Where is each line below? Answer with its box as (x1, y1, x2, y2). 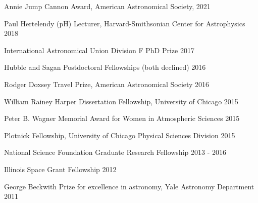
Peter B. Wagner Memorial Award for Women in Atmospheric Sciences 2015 (4, 113, 240, 124)
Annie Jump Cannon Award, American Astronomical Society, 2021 (4, 1, 211, 11)
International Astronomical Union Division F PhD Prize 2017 (4, 45, 194, 55)
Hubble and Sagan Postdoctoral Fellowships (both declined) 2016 (4, 62, 206, 72)
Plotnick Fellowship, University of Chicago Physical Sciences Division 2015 (4, 130, 235, 140)
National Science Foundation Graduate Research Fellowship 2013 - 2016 (4, 147, 226, 157)
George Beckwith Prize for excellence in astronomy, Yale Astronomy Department (4, 181, 254, 191)
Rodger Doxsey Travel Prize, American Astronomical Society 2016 (4, 78, 210, 89)
